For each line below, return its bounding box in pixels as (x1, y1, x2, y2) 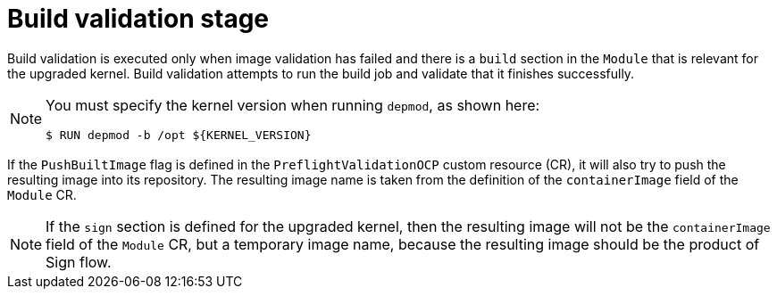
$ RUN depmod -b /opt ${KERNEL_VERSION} (46, 127, 312, 142)
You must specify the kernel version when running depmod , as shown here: (46, 95, 540, 114)
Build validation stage (7, 4, 270, 34)
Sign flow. (46, 252, 112, 271)
